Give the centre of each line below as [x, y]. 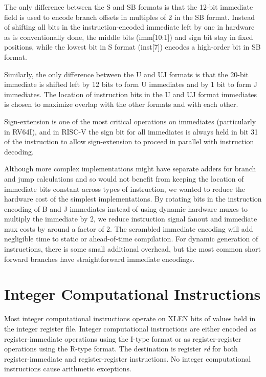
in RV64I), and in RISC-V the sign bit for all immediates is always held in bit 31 [131, 131]
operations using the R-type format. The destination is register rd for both [121, 349]
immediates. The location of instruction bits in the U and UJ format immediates [131, 94]
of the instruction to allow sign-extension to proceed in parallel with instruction [129, 141]
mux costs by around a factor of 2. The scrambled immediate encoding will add [129, 228]
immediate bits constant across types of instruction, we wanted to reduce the [125, 188]
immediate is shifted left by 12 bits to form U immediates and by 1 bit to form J [131, 84]
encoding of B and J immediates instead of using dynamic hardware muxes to [126, 208]
